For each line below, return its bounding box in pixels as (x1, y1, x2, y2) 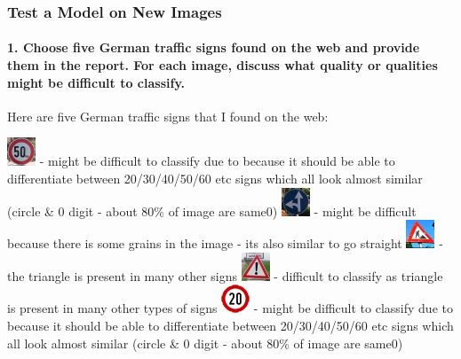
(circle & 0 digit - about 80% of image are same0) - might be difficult (7, 201, 417, 220)
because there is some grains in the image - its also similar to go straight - (7, 234, 443, 253)
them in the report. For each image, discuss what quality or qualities (7, 56, 438, 74)
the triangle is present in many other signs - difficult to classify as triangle (7, 266, 443, 285)
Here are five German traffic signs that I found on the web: (7, 106, 329, 125)
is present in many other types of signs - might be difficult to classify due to (7, 299, 453, 317)
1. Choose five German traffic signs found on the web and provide (7, 38, 420, 57)
